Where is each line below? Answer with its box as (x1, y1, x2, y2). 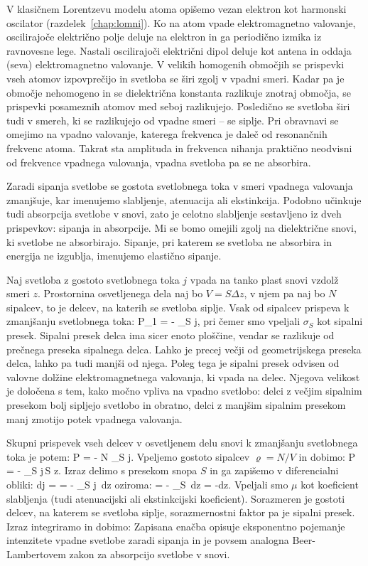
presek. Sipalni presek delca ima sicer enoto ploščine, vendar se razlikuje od (6, 328, 335, 343)
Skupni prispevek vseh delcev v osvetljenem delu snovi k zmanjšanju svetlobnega (6, 435, 358, 450)
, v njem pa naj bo (244, 286, 325, 301)
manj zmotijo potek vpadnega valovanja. (6, 411, 183, 426)
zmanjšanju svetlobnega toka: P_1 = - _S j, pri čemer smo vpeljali (6, 314, 301, 329)
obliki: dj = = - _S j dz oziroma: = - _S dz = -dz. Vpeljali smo (6, 477, 288, 491)
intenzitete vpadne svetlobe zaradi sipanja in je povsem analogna (6, 533, 289, 548)
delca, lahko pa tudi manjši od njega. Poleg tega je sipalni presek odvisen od (6, 356, 340, 370)
